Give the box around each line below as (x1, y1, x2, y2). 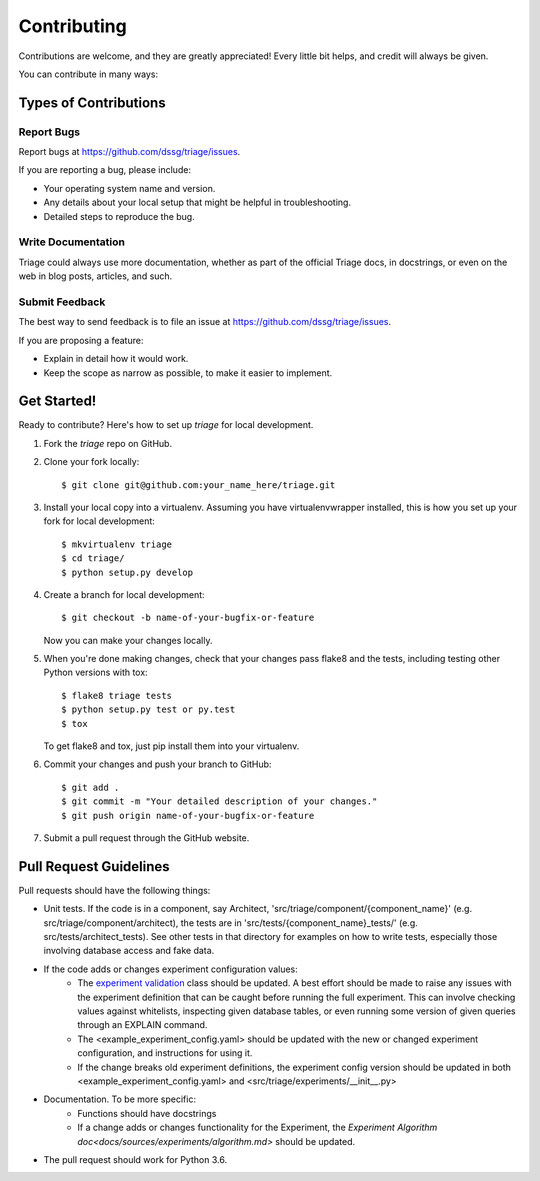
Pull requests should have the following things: (18, 884, 211, 896)
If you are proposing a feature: (18, 334, 144, 346)
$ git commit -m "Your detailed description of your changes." (61, 796, 378, 807)
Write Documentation (18, 235, 125, 249)
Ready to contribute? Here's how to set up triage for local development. (18, 419, 314, 431)
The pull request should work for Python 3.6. (43, 1153, 228, 1165)
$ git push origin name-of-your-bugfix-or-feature (61, 810, 315, 821)
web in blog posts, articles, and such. (18, 270, 173, 282)
